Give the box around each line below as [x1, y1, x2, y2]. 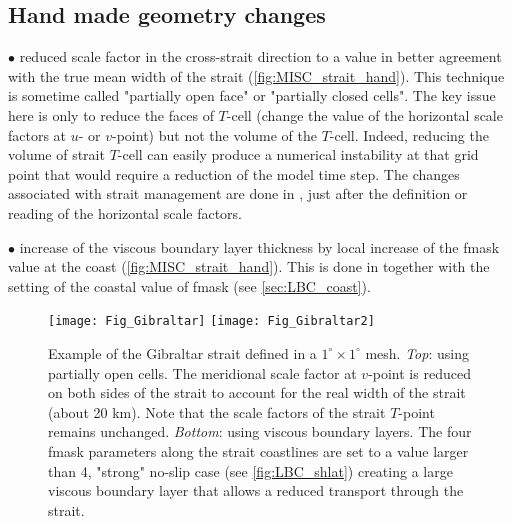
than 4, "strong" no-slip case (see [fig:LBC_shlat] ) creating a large [48, 460, 453, 481]
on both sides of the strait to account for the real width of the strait [48, 382, 466, 403]
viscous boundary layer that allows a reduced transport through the [48, 480, 464, 501]
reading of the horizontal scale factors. [8, 202, 242, 223]
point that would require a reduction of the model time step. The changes [8, 163, 460, 184]
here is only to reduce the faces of [8, 104, 214, 125]
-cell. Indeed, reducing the [329, 124, 489, 145]
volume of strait [8, 144, 105, 165]
